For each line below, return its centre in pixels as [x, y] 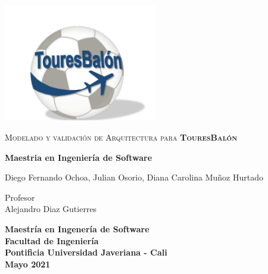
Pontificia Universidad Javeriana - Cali [86, 252]
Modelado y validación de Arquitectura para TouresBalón [121, 137]
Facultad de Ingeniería [52, 240]
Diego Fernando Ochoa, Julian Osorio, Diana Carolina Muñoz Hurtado [134, 177]
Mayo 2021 [28, 264]
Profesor [20, 197]
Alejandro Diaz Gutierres [51, 209]
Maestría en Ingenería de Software [77, 229]
